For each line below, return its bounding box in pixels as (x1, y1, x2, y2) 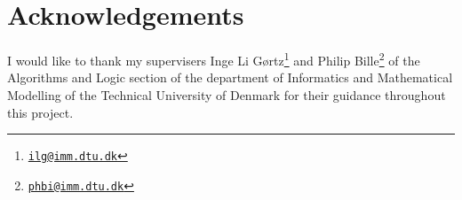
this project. (7, 103, 74, 121)
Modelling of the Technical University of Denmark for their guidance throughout (7, 85, 446, 104)
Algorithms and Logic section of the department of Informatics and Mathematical (7, 68, 453, 87)
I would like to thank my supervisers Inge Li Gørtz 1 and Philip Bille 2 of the (7, 49, 420, 69)
